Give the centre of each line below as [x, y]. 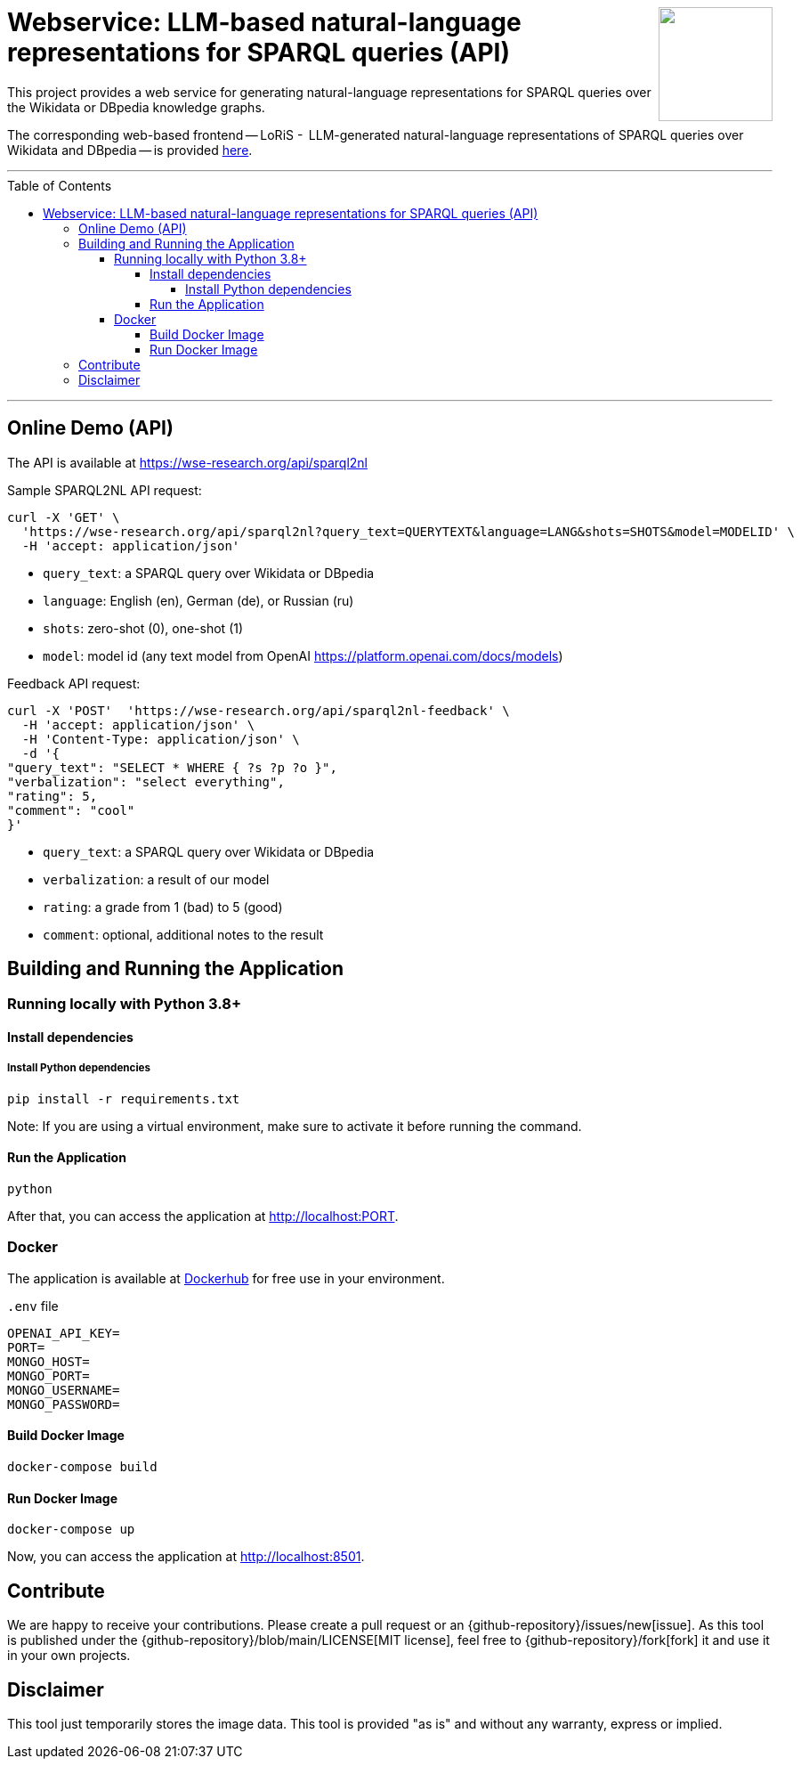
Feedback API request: [74, 683]
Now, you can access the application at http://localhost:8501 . [186, 1557]
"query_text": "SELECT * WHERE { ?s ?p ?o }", [172, 767]
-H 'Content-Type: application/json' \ [161, 739]
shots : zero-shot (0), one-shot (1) [143, 628]
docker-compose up [71, 1530]
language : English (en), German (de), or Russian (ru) [198, 600]
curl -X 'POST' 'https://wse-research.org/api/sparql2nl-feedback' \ [259, 710]
